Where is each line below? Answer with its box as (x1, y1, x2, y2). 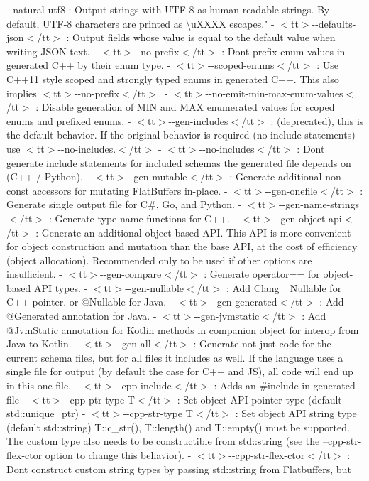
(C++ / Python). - (6, 169, 90, 184)
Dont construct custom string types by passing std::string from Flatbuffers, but (6, 461, 351, 476)
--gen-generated (210, 294, 277, 309)
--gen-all (115, 336, 151, 351)
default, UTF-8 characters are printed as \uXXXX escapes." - (6, 16, 275, 31)
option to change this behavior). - (45, 448, 192, 462)
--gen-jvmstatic (194, 308, 260, 323)
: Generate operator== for (204, 266, 320, 281)
